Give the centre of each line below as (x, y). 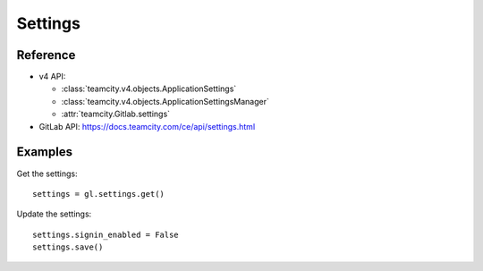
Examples (45, 152)
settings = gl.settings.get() (99, 194)
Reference (46, 55)
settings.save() (68, 247)
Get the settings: (47, 174)
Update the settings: (54, 214)
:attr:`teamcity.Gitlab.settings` (115, 114)
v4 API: (52, 77)
